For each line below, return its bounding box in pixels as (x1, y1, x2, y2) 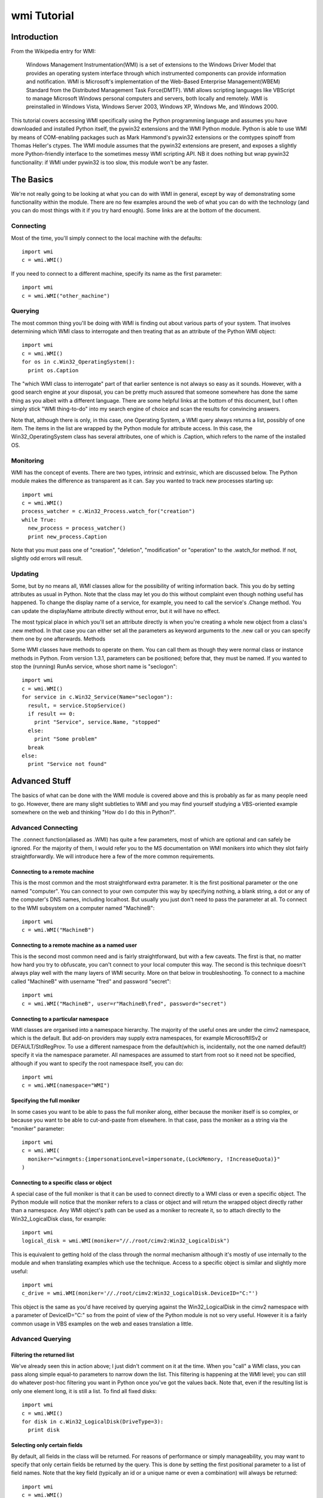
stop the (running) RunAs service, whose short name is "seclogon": (11, 663, 178, 671)
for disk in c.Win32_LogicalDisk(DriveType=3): (22, 1418, 164, 1425)
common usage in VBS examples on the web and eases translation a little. (11, 1320, 193, 1327)
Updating (11, 570, 39, 578)
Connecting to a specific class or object (11, 1179, 112, 1186)
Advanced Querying (11, 1335, 71, 1343)
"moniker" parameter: (11, 1125, 65, 1132)
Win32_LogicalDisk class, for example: (11, 1215, 106, 1222)
